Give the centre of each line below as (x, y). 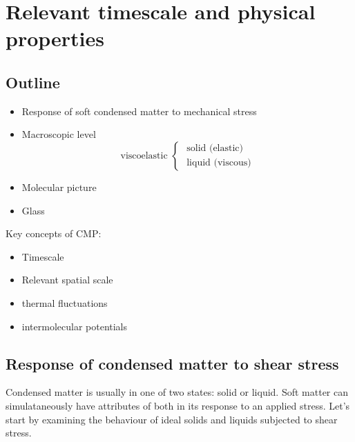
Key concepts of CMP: (54, 233)
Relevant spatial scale (67, 280)
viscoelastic (144, 155)
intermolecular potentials (75, 326)
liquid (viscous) (219, 163)
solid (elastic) (215, 149)
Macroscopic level (59, 134)
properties (55, 38)
